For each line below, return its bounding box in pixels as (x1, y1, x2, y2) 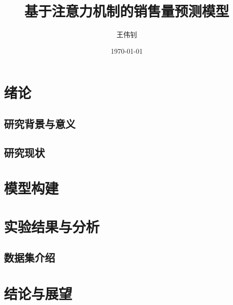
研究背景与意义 (4, 116, 76, 131)
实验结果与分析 (4, 216, 100, 236)
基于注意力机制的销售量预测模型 (24, 1, 229, 21)
